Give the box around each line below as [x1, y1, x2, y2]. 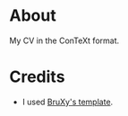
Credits [9, 67, 65, 87]
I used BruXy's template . [21, 96, 114, 107]
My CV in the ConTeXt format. [9, 35, 120, 46]
